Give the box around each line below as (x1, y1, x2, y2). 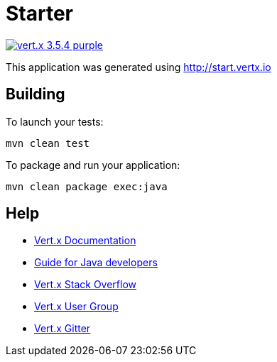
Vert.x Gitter (34, 322, 91, 335)
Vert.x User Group (34, 300, 119, 313)
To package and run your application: (6, 158, 180, 171)
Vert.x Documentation (34, 234, 136, 247)
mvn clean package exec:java (6, 180, 168, 192)
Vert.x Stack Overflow (34, 278, 137, 291)
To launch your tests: (6, 115, 104, 128)
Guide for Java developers (34, 256, 158, 269)
